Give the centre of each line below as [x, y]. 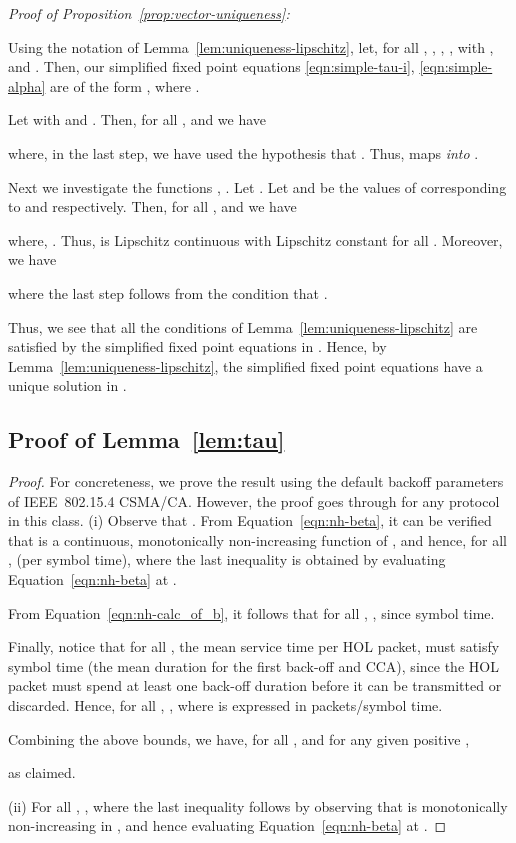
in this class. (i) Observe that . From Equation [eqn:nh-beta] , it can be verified [250, 520]
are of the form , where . [125, 85]
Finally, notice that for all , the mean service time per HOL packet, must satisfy [254, 646]
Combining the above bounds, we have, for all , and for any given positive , [239, 738]
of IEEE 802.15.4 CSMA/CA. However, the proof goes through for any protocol [254, 500]
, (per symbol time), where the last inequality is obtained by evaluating [227, 559]
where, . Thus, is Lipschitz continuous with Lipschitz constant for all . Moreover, [255, 239]
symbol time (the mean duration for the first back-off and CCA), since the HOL [253, 665]
